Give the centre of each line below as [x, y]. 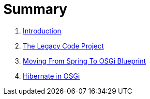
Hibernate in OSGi [51, 76]
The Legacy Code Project [63, 46]
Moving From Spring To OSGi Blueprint [84, 61]
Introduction [42, 31]
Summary [35, 9]
